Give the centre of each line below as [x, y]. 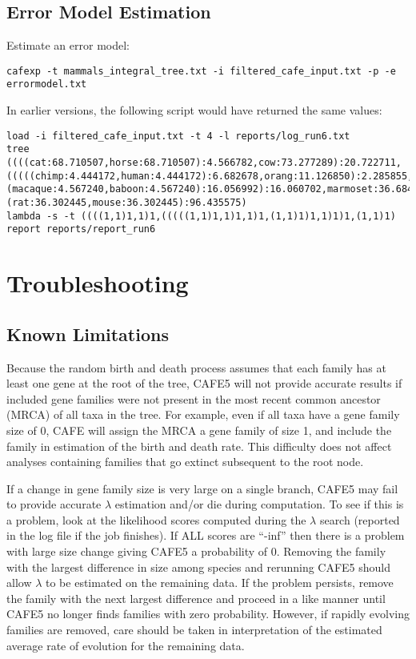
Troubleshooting [98, 283]
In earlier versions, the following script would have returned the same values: [194, 110]
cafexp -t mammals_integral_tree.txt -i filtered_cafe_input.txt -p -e [201, 71]
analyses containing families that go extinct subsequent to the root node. [185, 462]
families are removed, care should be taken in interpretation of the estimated [194, 630]
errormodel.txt [47, 84]
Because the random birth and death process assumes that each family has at [196, 367]
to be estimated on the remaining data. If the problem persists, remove [220, 583]
